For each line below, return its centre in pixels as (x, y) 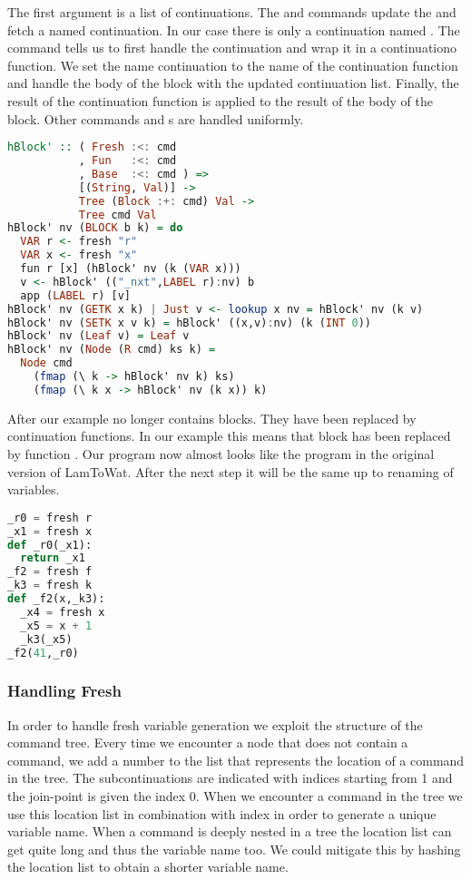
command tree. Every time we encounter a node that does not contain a (208, 742)
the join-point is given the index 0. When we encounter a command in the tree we (235, 795)
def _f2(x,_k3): (56, 599)
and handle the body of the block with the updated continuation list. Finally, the (233, 83)
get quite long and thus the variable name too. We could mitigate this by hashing (234, 849)
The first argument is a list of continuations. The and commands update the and (232, 12)
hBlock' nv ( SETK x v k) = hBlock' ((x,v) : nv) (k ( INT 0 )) (189, 322)
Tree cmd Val (118, 215)
